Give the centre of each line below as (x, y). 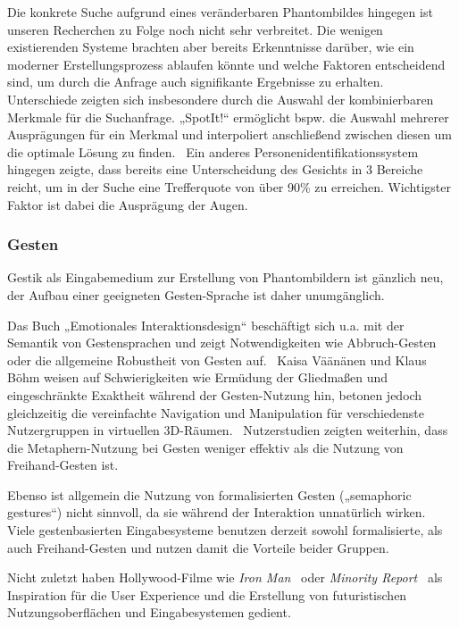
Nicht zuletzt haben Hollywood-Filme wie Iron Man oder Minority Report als (225, 577)
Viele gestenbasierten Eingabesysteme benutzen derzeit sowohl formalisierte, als (225, 530)
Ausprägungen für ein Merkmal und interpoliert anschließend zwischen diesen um (229, 134)
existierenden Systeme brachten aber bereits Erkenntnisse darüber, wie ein (211, 47)
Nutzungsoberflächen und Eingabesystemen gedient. (149, 612)
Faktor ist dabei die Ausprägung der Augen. (128, 204)
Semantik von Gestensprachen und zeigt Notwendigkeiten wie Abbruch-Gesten (222, 343)
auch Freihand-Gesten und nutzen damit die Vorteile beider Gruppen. (198, 547)
